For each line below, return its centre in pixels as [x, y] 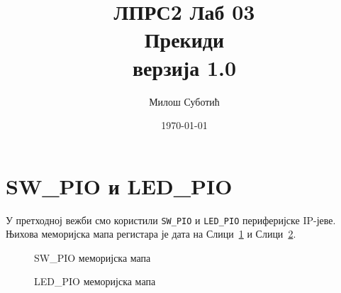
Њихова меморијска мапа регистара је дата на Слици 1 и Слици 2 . [151, 234]
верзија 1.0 [184, 67]
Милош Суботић [184, 101]
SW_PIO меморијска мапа [93, 257]
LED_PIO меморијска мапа [95, 281]
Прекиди [184, 39]
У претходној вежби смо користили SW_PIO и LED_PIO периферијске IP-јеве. [171, 220]
